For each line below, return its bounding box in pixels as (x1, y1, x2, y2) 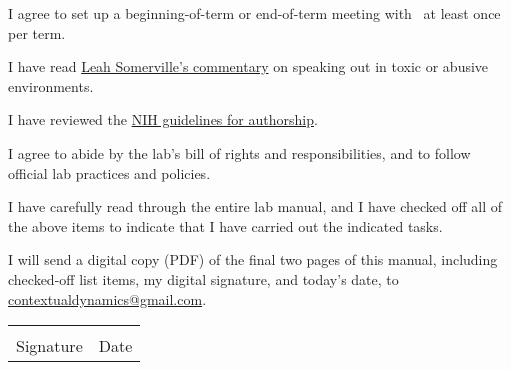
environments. (8, 75, 94, 96)
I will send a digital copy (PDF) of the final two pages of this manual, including (8, 249, 498, 270)
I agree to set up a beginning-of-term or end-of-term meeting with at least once (8, 3, 501, 23)
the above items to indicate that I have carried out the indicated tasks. (8, 215, 443, 236)
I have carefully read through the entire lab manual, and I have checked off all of (8, 196, 503, 217)
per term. (8, 22, 66, 43)
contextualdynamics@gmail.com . (8, 288, 207, 309)
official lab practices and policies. (8, 162, 211, 183)
